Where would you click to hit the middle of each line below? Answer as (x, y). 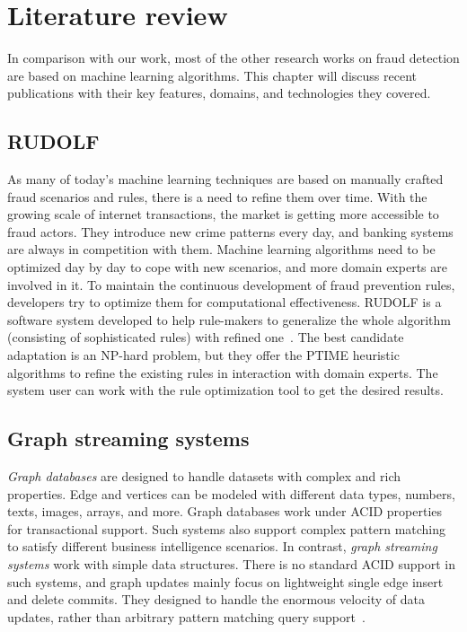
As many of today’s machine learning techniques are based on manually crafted (225, 179)
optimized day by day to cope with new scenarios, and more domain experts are (227, 267)
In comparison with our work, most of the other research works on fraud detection (233, 58)
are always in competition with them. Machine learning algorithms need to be (221, 249)
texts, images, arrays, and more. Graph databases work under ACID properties (225, 511)
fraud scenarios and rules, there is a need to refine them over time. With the (217, 196)
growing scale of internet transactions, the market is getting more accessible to (223, 214)
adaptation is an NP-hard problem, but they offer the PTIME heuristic (203, 355)
